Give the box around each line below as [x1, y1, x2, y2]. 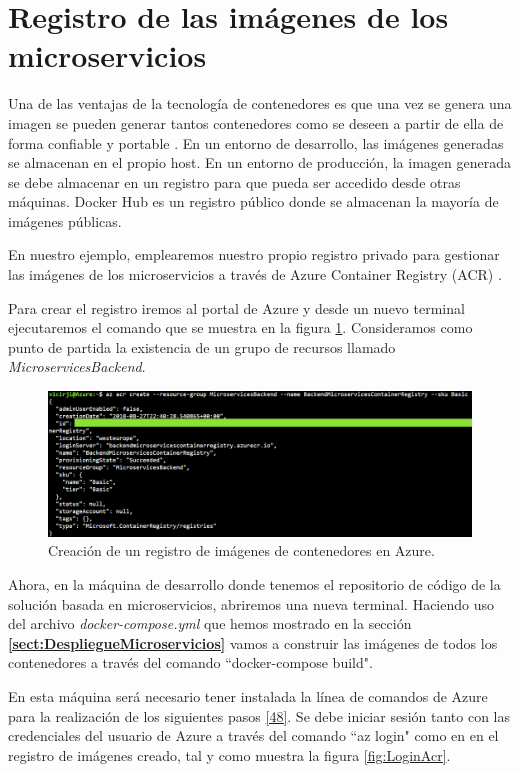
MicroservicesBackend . [8, 356, 146, 377]
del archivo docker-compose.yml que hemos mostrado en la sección [8, 613, 412, 634]
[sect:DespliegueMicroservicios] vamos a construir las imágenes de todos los [8, 632, 498, 653]
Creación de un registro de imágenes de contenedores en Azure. [48, 540, 435, 561]
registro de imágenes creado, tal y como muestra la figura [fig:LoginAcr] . [8, 744, 451, 765]
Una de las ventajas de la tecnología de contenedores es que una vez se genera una [8, 93, 512, 114]
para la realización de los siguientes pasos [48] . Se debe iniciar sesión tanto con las [8, 705, 510, 726]
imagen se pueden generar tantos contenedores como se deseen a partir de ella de [8, 112, 504, 133]
